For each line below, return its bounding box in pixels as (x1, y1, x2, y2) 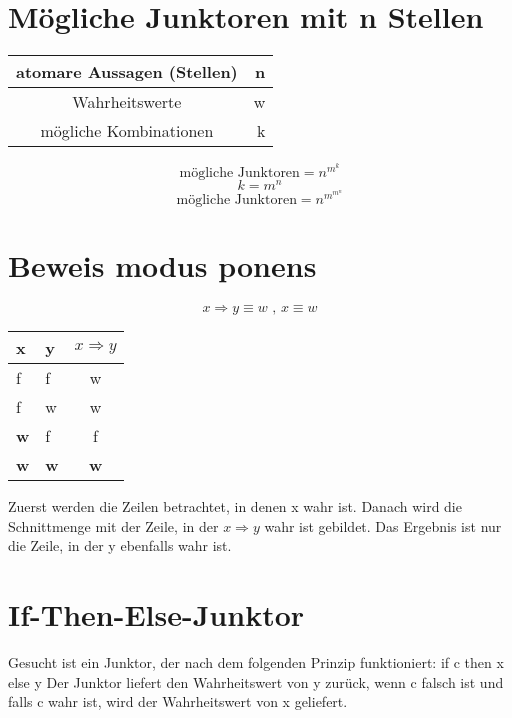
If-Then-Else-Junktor (8, 594, 305, 635)
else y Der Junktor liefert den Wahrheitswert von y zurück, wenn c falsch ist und (8, 671, 504, 692)
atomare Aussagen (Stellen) (16, 60, 238, 84)
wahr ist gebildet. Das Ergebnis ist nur (264, 515, 502, 536)
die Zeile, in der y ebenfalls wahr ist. (8, 535, 232, 556)
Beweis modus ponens (8, 245, 317, 286)
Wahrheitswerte (72, 90, 182, 114)
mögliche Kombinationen (40, 119, 214, 143)
